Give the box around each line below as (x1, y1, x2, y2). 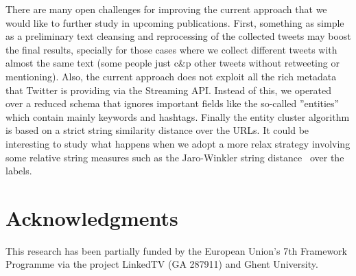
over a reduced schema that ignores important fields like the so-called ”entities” (5, 96, 340, 111)
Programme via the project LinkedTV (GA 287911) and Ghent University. (5, 257, 318, 271)
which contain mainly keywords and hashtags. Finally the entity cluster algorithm (5, 109, 350, 124)
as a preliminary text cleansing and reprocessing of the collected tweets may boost (5, 29, 351, 43)
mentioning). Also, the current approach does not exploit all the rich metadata (5, 69, 337, 83)
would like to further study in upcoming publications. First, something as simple (5, 15, 344, 30)
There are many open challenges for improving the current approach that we (5, 2, 327, 16)
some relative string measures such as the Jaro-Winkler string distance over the (5, 150, 344, 164)
